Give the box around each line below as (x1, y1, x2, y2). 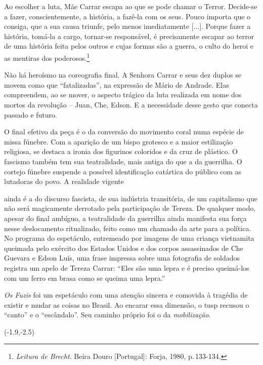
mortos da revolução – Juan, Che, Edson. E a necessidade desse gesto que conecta (4, 99, 258, 109)
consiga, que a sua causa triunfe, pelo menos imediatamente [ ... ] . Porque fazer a (4, 21, 251, 31)
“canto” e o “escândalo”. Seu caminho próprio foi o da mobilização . (4, 309, 211, 320)
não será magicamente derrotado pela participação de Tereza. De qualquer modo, (4, 203, 256, 213)
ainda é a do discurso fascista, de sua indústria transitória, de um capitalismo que (4, 193, 257, 203)
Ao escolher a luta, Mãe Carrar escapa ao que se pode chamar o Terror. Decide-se (4, 1, 257, 11)
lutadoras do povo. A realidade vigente (4, 176, 124, 187)
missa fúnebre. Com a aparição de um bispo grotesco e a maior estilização (4, 136, 233, 147)
